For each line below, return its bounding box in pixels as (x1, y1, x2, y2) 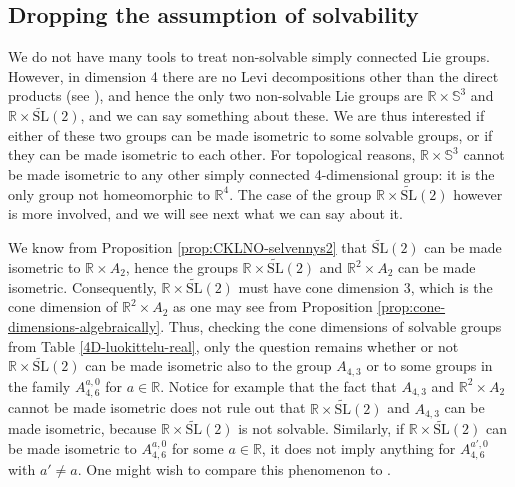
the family (8, 375, 71, 396)
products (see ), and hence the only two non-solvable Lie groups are (8, 85, 423, 106)
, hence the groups (125, 257, 238, 278)
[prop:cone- (377, 296, 446, 317)
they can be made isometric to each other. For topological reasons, (8, 144, 416, 165)
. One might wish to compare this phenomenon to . (77, 459, 391, 480)
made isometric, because (8, 418, 157, 439)
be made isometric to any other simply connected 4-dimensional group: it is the (8, 163, 495, 184)
